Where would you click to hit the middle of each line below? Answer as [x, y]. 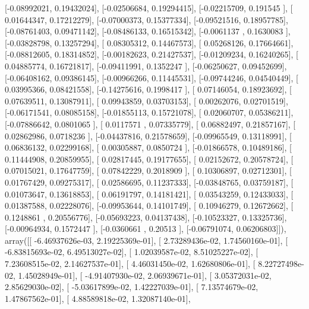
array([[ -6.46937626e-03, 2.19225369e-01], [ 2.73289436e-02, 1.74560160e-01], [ [146, 240]
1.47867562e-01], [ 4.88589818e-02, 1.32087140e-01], [98, 298]
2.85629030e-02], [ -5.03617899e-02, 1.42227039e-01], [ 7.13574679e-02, [132, 287]
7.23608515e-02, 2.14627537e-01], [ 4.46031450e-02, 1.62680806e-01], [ [130, 264]
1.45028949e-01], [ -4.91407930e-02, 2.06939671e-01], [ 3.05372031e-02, [145, 275]
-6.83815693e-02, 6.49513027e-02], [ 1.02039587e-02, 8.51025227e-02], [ [132, 252]
